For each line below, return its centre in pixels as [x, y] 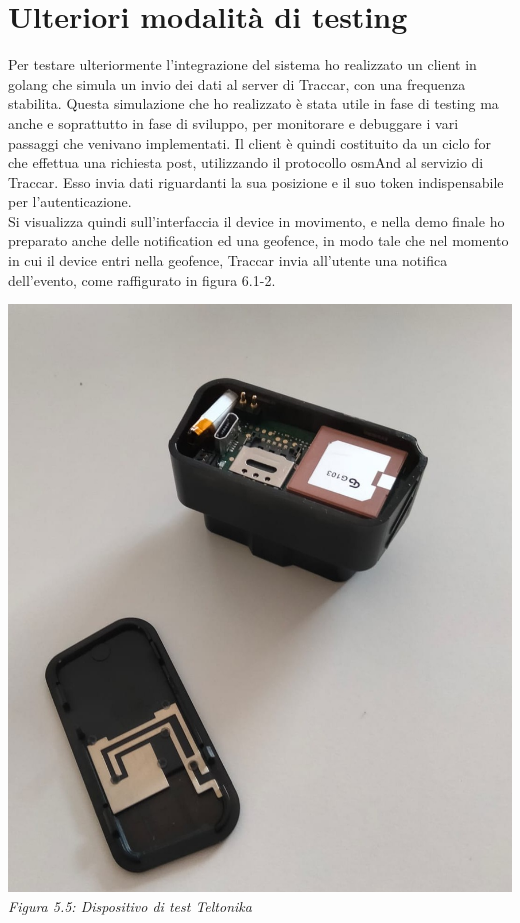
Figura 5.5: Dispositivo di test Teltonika [130, 905]
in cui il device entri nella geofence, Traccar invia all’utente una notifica [228, 260]
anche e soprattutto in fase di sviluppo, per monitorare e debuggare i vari [233, 122]
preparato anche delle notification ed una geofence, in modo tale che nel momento [258, 240]
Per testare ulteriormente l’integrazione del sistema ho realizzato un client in [242, 64]
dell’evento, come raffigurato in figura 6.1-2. [142, 279]
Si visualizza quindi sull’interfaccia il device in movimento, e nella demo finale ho [256, 220]
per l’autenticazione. [70, 201]
